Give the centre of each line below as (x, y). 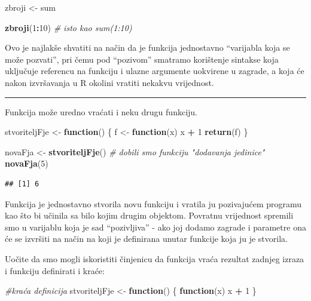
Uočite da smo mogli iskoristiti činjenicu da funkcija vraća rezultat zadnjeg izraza (155, 258)
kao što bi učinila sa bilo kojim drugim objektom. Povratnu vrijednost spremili (149, 215)
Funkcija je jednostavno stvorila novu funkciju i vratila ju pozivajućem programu (153, 203)
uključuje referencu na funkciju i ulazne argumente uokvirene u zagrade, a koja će (155, 71)
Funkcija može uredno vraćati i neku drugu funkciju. (101, 111)
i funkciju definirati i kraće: (55, 270)
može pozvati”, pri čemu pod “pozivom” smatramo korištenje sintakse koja (142, 59)
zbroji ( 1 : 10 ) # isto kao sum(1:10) (68, 27)
